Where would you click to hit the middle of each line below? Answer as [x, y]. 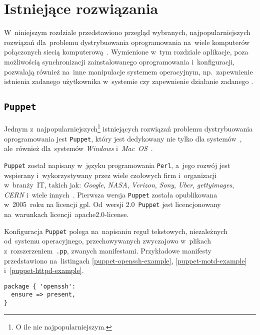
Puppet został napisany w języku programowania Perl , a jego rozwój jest [117, 165]
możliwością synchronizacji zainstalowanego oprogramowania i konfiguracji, [119, 61]
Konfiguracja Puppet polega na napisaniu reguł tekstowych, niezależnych [116, 231]
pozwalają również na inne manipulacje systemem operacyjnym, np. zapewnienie [128, 71]
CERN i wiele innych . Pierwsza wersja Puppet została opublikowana [111, 194]
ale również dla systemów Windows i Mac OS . [78, 148]
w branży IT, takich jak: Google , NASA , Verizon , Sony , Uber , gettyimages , [119, 185]
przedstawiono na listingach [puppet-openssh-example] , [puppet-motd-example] [125, 260]
